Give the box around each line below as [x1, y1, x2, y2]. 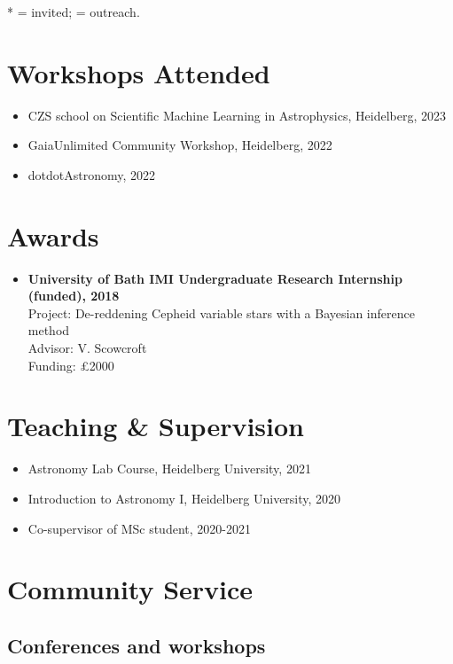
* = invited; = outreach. [7, 3, 140, 20]
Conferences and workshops [7, 631, 266, 659]
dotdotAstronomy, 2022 [27, 165, 156, 184]
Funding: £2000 [27, 355, 114, 374]
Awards [7, 217, 99, 254]
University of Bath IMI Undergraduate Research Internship [27, 269, 402, 287]
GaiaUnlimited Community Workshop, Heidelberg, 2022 [27, 136, 332, 154]
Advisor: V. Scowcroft [27, 339, 147, 356]
